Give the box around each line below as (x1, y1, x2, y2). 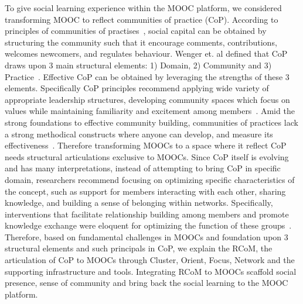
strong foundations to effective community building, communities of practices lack (5, 116, 298, 128)
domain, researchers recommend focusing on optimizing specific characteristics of (5, 173, 295, 185)
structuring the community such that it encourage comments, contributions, (5, 36, 277, 48)
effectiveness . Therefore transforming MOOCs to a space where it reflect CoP (5, 139, 287, 151)
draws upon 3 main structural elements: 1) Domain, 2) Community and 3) (5, 58, 272, 71)
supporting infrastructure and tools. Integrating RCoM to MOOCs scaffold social (5, 265, 297, 277)
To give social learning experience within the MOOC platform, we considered (5, 2, 282, 13)
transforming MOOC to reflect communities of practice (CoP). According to (5, 13, 278, 25)
